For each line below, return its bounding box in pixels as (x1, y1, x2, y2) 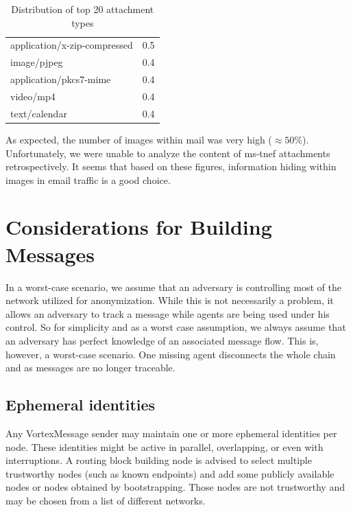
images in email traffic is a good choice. (5, 172, 171, 187)
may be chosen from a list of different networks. (5, 493, 206, 507)
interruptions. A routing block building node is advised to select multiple (5, 453, 312, 467)
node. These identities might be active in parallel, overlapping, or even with (5, 439, 324, 454)
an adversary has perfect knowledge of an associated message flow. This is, (5, 333, 319, 347)
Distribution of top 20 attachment (11, 2, 154, 16)
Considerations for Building (5, 213, 272, 241)
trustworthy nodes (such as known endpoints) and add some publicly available (5, 466, 335, 480)
